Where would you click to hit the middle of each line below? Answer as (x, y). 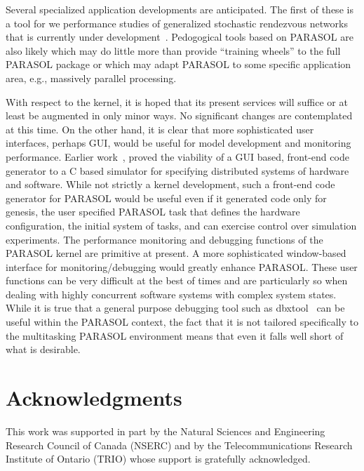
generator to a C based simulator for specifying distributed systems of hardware (177, 170)
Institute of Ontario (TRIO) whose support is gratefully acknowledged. (158, 459)
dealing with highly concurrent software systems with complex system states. (171, 294)
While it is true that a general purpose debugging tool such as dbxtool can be (175, 308)
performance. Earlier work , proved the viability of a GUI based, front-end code (177, 156)
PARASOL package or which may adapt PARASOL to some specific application (178, 64)
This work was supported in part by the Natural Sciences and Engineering (166, 431)
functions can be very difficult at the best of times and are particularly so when (177, 280)
